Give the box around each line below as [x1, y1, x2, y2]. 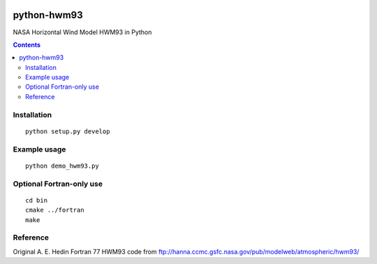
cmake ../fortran [25, 206, 84, 214]
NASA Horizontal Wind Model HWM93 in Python [13, 28, 152, 36]
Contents [13, 41, 41, 49]
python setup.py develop [25, 127, 110, 135]
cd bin [25, 196, 48, 204]
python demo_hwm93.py [25, 161, 99, 170]
